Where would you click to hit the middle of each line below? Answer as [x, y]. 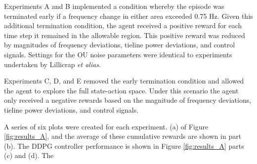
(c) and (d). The [29, 155]
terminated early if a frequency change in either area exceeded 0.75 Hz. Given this [128, 16]
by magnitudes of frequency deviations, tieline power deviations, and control [120, 45]
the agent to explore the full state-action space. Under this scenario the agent [121, 90]
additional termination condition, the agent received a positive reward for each [123, 25]
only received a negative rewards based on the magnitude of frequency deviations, [128, 100]
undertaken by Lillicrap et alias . [53, 64]
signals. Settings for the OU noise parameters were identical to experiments [118, 54]
